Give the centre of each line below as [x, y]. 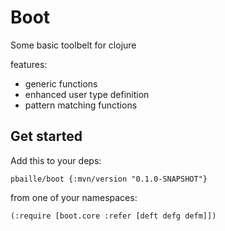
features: [29, 64]
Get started [46, 136]
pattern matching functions [81, 105]
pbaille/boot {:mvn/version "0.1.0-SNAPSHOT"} [109, 179]
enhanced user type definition [87, 94]
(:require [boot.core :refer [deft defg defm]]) [113, 216]
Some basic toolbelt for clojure [73, 45]
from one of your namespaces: [74, 197]
